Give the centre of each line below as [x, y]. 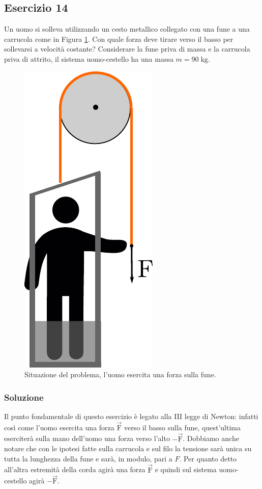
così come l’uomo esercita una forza [59, 427]
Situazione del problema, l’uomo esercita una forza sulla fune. [120, 374]
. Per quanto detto [208, 458]
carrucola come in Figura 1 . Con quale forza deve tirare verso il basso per [119, 39]
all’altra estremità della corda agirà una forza [75, 469]
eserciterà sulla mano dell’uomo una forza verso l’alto [87, 438]
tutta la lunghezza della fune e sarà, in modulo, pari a [88, 458]
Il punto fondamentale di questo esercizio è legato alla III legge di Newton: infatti [131, 416]
